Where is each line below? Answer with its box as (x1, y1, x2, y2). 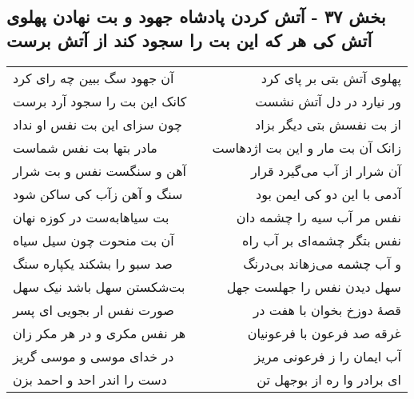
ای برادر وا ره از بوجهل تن (257, 369, 401, 389)
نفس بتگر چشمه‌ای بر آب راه (242, 230, 401, 249)
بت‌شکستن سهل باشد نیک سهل (13, 277, 185, 296)
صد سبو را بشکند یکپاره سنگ (13, 253, 173, 273)
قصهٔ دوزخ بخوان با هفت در (253, 300, 401, 319)
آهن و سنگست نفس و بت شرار (13, 161, 187, 180)
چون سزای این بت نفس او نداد (13, 114, 182, 134)
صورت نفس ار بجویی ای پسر (13, 300, 174, 319)
